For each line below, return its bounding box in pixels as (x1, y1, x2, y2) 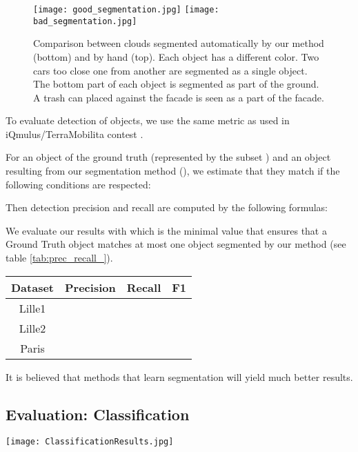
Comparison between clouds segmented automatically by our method (33, 36, 324, 50)
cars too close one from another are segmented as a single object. (33, 63, 308, 77)
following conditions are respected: (6, 177, 151, 191)
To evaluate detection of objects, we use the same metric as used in (6, 113, 290, 128)
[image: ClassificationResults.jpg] (6, 437, 174, 447)
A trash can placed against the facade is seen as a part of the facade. (33, 90, 324, 104)
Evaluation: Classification (6, 403, 190, 424)
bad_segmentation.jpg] (33, 16, 137, 26)
